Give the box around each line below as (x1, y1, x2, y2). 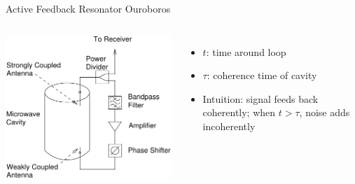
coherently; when (202, 105, 276, 120)
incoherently (202, 118, 256, 133)
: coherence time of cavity (207, 68, 317, 83)
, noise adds (299, 105, 350, 120)
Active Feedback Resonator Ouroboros (6, 1, 171, 15)
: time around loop (206, 44, 286, 59)
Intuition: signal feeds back (202, 91, 319, 106)
